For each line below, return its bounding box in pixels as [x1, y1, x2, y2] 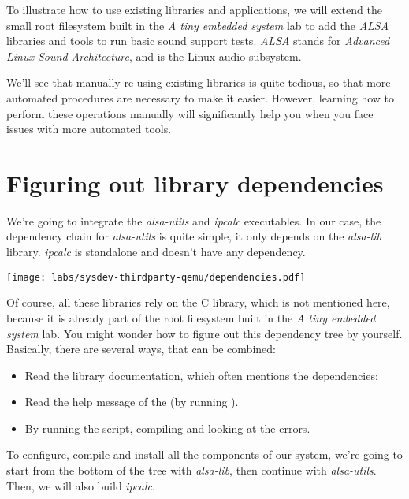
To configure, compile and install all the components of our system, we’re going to [6, 446, 403, 463]
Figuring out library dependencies [6, 166, 384, 199]
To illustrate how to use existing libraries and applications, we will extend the [6, 2, 382, 17]
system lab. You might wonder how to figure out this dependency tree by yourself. [6, 325, 403, 341]
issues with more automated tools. [6, 121, 172, 137]
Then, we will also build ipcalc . [6, 477, 155, 493]
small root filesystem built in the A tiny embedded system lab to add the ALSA [6, 17, 389, 33]
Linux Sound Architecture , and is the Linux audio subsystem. [6, 47, 302, 64]
